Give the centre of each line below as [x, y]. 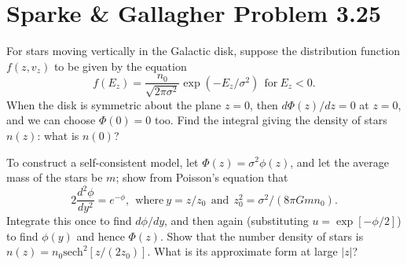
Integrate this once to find [69, 221]
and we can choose [51, 120]
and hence [101, 236]
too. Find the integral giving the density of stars [271, 120]
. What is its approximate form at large [242, 251]
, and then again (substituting [236, 221]
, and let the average [339, 162]
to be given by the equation [120, 66]
